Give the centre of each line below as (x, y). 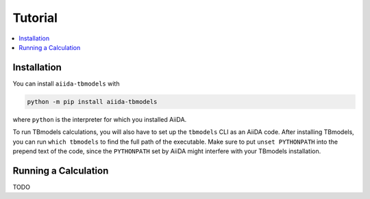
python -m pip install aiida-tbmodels (92, 102)
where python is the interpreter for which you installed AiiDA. (100, 119)
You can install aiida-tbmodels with (66, 83)
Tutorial (35, 18)
